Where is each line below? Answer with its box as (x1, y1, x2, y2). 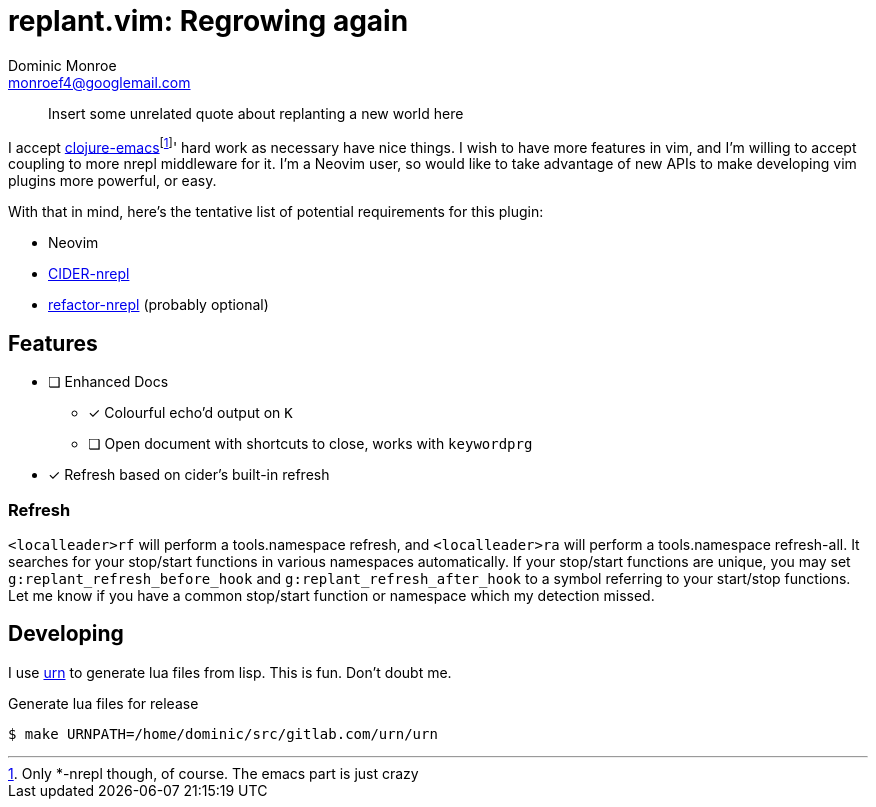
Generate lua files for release (8, 694, 199, 712)
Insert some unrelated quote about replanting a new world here (48, 104, 464, 122)
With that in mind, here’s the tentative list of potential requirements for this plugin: (8, 203, 544, 221)
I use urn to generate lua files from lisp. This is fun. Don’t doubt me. (8, 663, 452, 681)
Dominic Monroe (8, 56, 117, 74)
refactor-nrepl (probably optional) (48, 296, 269, 314)
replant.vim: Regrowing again (8, 4, 409, 38)
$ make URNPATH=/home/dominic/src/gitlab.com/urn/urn (8, 725, 438, 742)
